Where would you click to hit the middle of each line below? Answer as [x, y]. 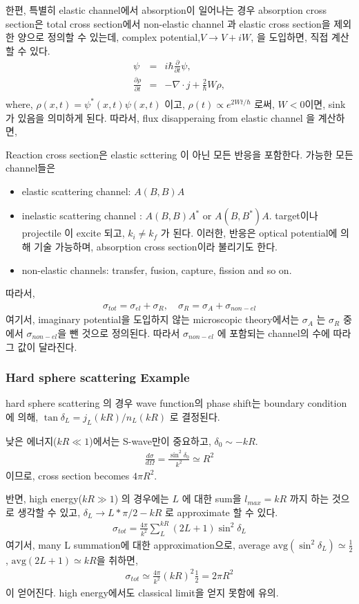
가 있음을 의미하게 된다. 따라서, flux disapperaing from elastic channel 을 [161, 117]
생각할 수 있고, [49, 512]
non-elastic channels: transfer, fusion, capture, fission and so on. [157, 269]
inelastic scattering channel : [82, 216]
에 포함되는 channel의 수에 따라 [284, 332]
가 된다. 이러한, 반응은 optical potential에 [249, 233]
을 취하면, [117, 559]
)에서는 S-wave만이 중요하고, [150, 440]
